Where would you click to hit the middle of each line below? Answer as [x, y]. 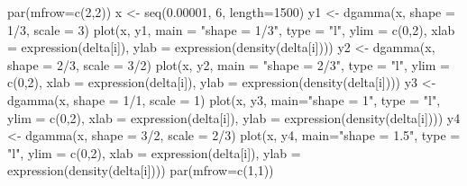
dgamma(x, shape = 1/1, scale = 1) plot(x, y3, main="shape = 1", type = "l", [224, 99]
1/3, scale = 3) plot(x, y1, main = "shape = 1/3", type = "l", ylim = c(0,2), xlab [231, 29]
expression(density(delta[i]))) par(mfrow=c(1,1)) [141, 170]
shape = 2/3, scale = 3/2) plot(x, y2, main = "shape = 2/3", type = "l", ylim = [229, 64]
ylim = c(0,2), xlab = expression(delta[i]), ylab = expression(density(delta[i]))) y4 [234, 117]
